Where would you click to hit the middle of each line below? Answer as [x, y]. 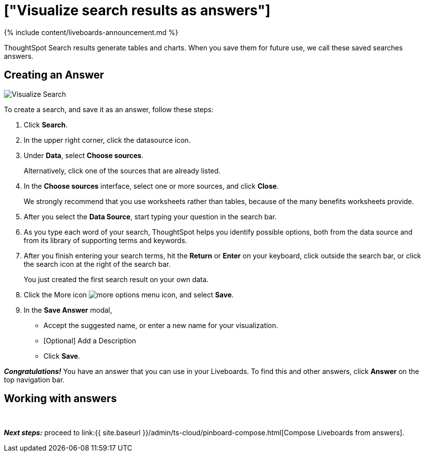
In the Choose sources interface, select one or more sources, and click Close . [151, 186]
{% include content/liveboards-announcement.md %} [91, 32]
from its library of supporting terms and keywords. [105, 240]
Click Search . [46, 124]
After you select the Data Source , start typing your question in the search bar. [150, 216]
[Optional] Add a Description [90, 340]
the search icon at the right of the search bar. [97, 264]
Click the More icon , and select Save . [129, 294]
